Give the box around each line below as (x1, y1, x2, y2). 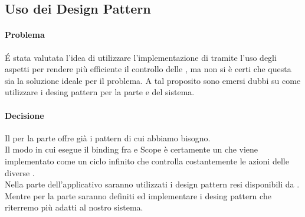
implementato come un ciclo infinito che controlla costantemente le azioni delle (5, 154, 289, 167)
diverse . (5, 166, 35, 179)
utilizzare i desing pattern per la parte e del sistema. (5, 86, 195, 98)
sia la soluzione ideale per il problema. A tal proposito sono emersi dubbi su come (5, 74, 301, 86)
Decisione (5, 109, 44, 121)
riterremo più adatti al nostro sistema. (5, 201, 143, 213)
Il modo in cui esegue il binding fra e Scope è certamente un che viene (5, 143, 258, 156)
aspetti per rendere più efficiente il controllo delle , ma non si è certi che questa (5, 63, 291, 75)
